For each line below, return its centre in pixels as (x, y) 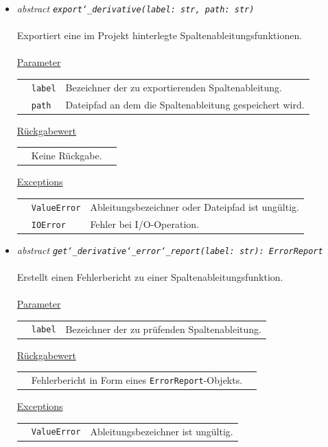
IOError (48, 225)
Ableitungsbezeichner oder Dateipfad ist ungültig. (195, 206)
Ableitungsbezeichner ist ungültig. (162, 431)
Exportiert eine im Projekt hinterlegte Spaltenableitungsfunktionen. (160, 35)
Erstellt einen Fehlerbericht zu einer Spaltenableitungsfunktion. (150, 276)
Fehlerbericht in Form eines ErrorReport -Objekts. (137, 379)
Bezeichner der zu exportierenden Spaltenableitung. (174, 87)
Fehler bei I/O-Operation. (144, 223)
